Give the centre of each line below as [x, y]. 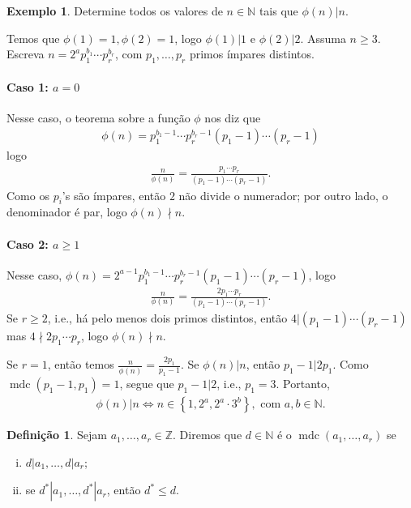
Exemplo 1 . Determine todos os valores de [115, 11]
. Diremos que [208, 435]
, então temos [81, 364]
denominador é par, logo [67, 212]
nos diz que [233, 117]
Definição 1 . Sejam [57, 435]
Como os [28, 195]
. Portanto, [303, 384]
